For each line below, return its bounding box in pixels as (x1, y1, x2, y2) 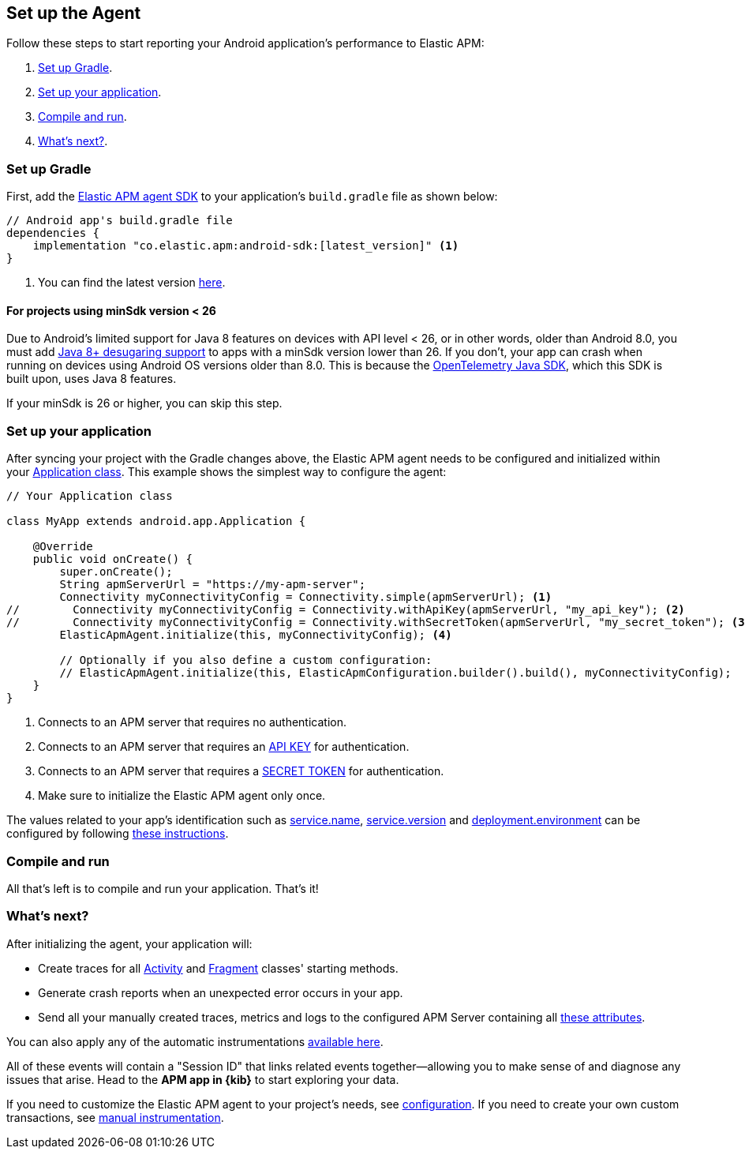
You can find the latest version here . (38, 276, 226, 290)
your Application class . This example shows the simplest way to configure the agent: (6, 465, 447, 479)
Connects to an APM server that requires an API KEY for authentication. (38, 740, 410, 754)
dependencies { (6, 227, 100, 240)
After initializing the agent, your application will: (6, 936, 253, 951)
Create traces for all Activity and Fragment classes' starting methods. (38, 961, 399, 975)
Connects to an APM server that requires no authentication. (38, 715, 347, 729)
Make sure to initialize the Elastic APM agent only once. (38, 789, 326, 803)
